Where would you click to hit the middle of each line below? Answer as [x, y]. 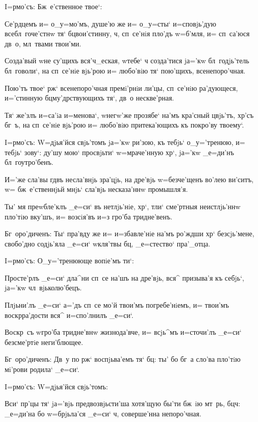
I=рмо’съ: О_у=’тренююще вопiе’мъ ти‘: [69, 260]
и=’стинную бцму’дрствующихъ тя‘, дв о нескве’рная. [89, 98]
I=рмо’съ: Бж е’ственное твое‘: [54, 6]
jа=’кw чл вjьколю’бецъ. [43, 288]
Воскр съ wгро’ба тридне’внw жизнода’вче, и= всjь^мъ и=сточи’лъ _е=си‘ [123, 332]
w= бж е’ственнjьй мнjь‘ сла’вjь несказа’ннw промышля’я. [96, 189]
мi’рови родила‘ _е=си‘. [42, 369]
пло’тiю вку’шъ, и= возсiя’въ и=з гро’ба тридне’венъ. [88, 216]
